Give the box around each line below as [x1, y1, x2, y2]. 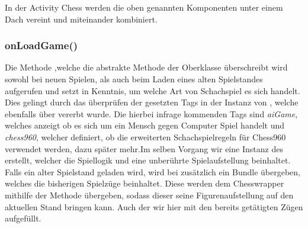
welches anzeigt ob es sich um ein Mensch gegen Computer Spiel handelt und [5, 119, 285, 131]
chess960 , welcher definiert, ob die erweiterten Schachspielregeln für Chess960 [5, 130, 286, 143]
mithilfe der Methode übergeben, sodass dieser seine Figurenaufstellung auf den [5, 188, 294, 201]
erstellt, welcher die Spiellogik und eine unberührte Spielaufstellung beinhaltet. [5, 154, 291, 166]
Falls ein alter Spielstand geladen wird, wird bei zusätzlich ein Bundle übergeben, [5, 165, 300, 178]
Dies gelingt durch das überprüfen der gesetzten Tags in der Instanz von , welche [5, 96, 299, 108]
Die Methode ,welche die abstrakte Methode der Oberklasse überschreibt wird [5, 61, 288, 73]
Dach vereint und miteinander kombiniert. [5, 12, 158, 25]
